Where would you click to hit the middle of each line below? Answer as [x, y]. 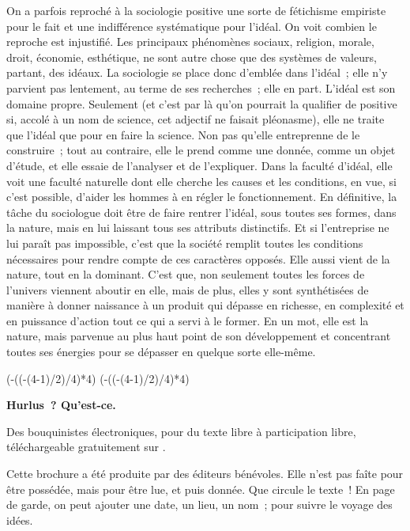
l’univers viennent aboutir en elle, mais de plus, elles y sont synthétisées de [188, 289]
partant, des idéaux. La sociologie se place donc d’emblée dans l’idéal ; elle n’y [197, 72]
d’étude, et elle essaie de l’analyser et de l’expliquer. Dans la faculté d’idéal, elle [199, 165]
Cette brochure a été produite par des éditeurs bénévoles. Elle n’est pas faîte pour [205, 474]
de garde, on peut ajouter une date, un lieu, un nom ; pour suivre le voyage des [199, 504]
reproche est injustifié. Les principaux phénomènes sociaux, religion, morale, [190, 42]
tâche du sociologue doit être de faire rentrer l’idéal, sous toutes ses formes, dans [201, 212]
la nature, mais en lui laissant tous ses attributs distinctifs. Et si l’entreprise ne [198, 228]
